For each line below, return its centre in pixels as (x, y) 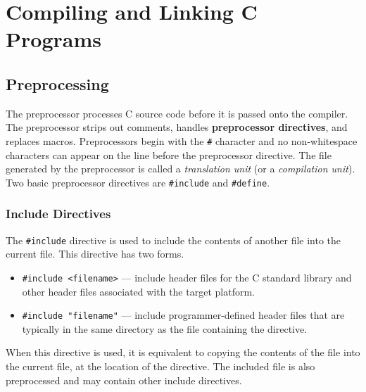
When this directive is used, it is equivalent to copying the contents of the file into (183, 352)
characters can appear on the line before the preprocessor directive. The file (169, 154)
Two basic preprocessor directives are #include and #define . (138, 182)
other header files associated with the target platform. (138, 291)
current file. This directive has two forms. (95, 254)
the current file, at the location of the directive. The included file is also (160, 366)
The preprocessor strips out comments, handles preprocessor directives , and (177, 127)
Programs (53, 39)
